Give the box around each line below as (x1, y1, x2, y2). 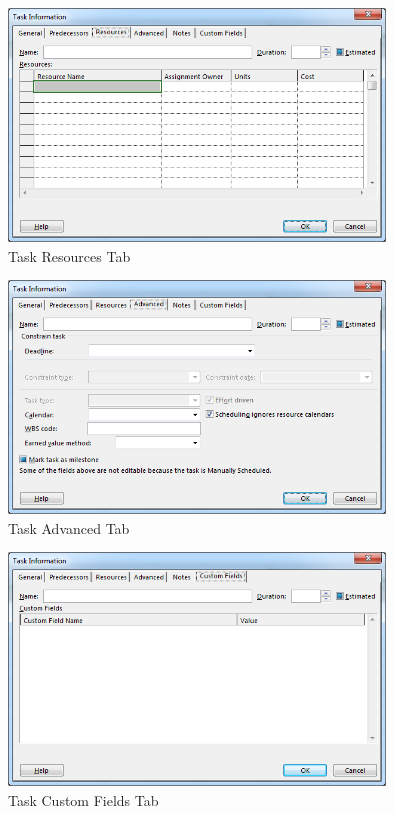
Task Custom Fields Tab (8, 790, 159, 811)
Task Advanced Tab (8, 517, 130, 538)
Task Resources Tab (8, 245, 131, 266)
